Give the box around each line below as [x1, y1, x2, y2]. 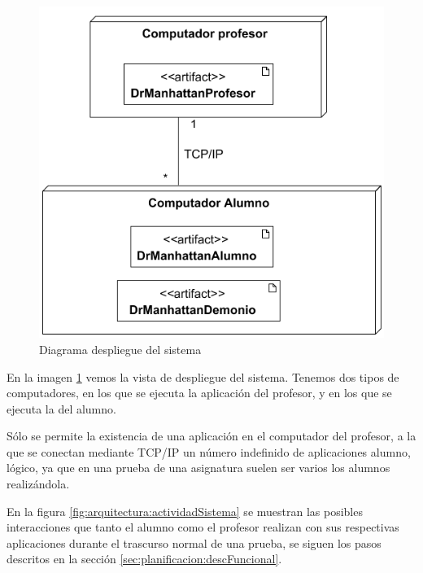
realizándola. [7, 475, 70, 492]
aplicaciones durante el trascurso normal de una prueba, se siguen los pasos [7, 534, 382, 551]
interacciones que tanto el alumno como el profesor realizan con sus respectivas [7, 518, 399, 536]
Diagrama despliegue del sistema [39, 340, 202, 357]
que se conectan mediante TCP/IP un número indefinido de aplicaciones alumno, [7, 443, 411, 460]
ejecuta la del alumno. [7, 400, 116, 417]
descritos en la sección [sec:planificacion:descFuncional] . [7, 550, 282, 567]
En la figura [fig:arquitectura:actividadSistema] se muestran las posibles [7, 502, 363, 519]
